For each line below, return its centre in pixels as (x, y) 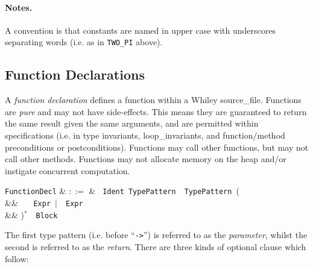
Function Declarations (75, 74)
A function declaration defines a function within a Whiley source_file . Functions (153, 100)
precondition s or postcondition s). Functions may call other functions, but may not (157, 147)
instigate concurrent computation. (68, 170)
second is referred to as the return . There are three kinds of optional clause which (156, 247)
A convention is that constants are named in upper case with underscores (140, 30)
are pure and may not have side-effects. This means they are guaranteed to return (156, 111)
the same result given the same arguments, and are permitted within (132, 123)
